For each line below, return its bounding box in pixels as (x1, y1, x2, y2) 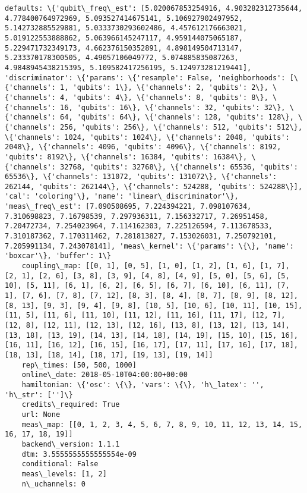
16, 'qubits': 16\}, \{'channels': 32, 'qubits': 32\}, (60, 103, 286, 112)
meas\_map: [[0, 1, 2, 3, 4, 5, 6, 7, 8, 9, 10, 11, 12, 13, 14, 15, (21, 420, 303, 429)
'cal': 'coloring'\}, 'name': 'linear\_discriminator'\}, (5, 192, 239, 201)
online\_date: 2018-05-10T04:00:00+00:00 (21, 370, 188, 379)
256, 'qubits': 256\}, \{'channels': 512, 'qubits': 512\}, (60, 123, 303, 131)
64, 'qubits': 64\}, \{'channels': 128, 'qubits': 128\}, (60, 113, 294, 122)
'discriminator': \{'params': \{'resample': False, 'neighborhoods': (5, 73, 286, 82)
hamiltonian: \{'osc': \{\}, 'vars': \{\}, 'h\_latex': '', (21, 380, 264, 389)
